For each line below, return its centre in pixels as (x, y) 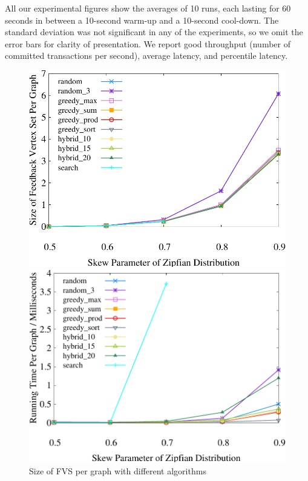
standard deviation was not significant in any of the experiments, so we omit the (154, 32)
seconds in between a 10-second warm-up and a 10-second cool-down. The (142, 20)
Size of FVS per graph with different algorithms (118, 470)
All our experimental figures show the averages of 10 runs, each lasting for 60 (148, 8)
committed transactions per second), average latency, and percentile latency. (146, 55)
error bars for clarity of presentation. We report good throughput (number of (148, 43)
